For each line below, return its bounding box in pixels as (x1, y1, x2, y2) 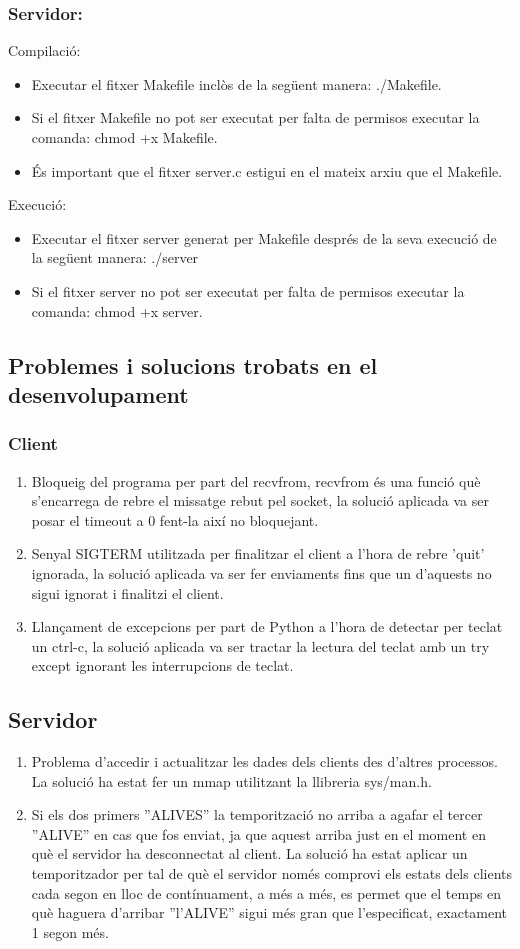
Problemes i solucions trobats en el (8, 349, 378, 380)
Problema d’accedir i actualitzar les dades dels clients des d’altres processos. (31, 751, 498, 772)
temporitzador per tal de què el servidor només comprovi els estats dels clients (31, 863, 513, 884)
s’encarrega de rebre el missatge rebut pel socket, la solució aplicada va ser (31, 490, 489, 511)
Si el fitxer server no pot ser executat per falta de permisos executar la (31, 280, 465, 301)
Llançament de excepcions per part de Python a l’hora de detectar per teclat (31, 616, 503, 637)
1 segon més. (31, 921, 109, 942)
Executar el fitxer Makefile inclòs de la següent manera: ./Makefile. (31, 73, 442, 94)
